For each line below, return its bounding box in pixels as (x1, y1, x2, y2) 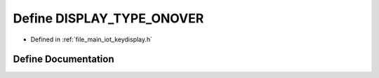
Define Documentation (13, 53, 114, 65)
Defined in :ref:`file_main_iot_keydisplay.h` (30, 35, 153, 44)
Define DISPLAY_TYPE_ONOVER (13, 11, 204, 26)
